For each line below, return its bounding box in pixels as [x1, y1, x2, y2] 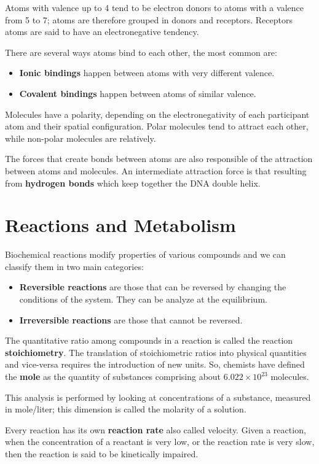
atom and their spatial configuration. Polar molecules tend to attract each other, [5, 120, 309, 133]
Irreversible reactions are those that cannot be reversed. [19, 313, 243, 326]
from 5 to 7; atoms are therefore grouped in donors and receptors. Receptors [5, 13, 293, 26]
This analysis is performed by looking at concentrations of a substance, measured [5, 390, 311, 403]
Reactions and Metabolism [5, 212, 236, 238]
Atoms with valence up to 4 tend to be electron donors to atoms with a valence [5, 1, 304, 14]
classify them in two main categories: [5, 260, 144, 273]
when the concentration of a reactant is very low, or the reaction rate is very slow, [5, 435, 315, 448]
